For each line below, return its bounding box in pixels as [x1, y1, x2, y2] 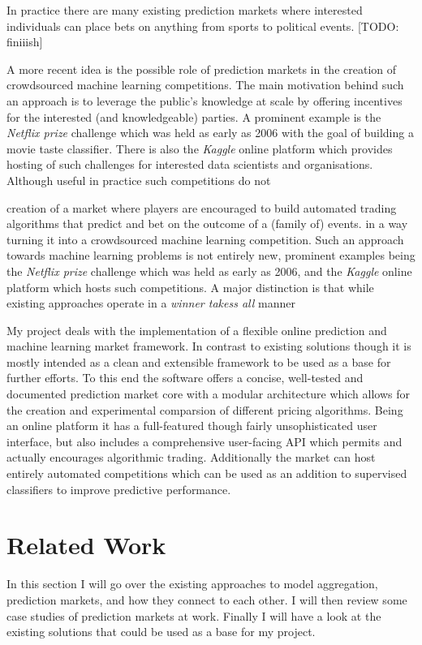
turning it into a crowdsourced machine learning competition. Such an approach [6, 230, 404, 247]
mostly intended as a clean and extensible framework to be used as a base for [6, 353, 391, 370]
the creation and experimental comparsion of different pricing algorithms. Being [6, 401, 403, 418]
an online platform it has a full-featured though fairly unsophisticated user [6, 417, 377, 434]
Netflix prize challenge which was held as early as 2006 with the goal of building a [6, 124, 414, 141]
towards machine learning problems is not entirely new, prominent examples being [6, 247, 416, 264]
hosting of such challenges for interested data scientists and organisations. [6, 156, 373, 173]
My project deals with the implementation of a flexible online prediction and [6, 321, 387, 338]
